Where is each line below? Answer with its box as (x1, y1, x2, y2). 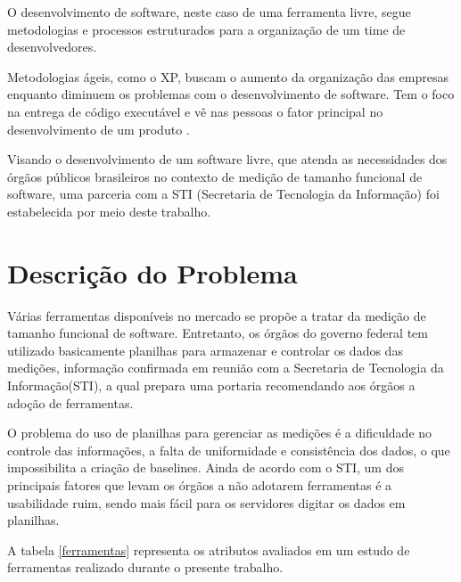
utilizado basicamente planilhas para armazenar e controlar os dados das (7, 340, 403, 359)
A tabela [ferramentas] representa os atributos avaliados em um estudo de (7, 540, 410, 559)
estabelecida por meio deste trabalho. (7, 201, 211, 220)
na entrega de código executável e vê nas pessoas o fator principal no (7, 102, 383, 120)
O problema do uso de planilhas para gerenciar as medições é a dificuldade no (7, 423, 432, 442)
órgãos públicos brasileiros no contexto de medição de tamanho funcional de (7, 167, 423, 185)
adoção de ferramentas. (7, 393, 134, 412)
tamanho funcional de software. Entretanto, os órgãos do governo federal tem (7, 324, 428, 342)
